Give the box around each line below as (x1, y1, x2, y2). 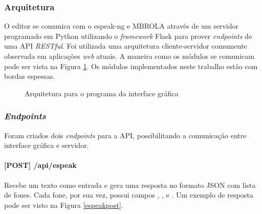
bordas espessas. (4, 71, 55, 81)
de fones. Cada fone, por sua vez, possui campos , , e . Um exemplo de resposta (4, 189, 253, 200)
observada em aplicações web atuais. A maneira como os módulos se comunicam (4, 51, 254, 61)
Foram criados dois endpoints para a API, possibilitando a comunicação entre (4, 130, 247, 140)
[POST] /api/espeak (4, 160, 77, 170)
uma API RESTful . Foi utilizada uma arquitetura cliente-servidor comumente (4, 40, 247, 51)
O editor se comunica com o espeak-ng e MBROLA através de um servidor (4, 20, 238, 31)
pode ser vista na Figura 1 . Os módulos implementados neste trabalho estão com (4, 60, 258, 71)
